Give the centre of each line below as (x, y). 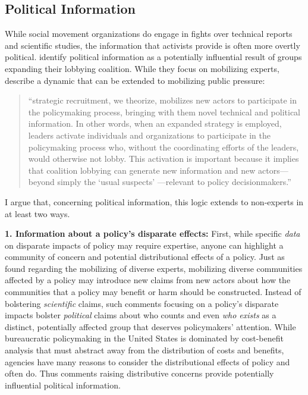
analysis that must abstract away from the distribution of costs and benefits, (144, 350)
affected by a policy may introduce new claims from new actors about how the (148, 280)
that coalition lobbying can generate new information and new (142, 170)
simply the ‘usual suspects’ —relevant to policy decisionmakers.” (174, 182)
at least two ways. (37, 213)
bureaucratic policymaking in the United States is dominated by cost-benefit (144, 338)
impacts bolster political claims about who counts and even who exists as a (141, 315)
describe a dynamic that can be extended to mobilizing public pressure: (135, 80)
